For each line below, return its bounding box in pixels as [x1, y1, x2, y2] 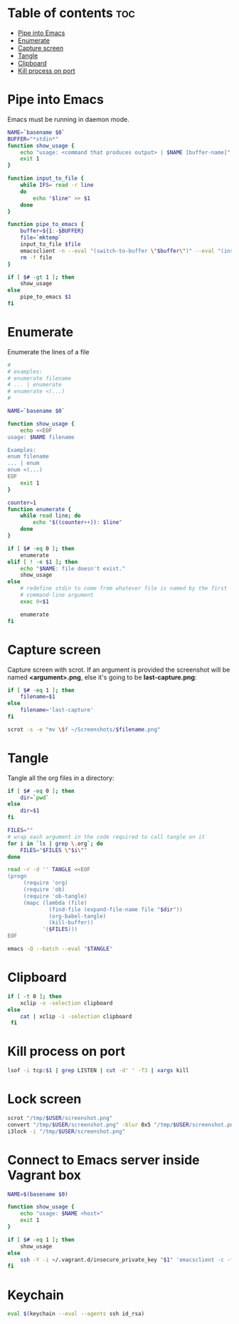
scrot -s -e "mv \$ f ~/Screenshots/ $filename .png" [7, 726, 161, 733]
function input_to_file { [7, 175, 84, 183]
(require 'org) [23, 879, 69, 887]
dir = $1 [20, 807, 40, 814]
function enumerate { [7, 506, 72, 513]
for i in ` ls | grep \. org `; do [7, 840, 103, 847]
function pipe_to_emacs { [7, 221, 84, 228]
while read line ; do [20, 512, 81, 520]
